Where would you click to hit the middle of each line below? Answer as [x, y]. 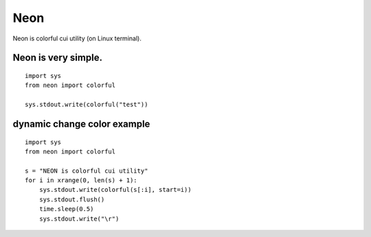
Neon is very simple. [58, 58]
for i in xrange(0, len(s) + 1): [81, 180]
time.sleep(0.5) [66, 209]
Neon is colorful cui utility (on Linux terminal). [77, 38]
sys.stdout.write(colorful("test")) [87, 105]
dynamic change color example [81, 124]
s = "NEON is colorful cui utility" [87, 171]
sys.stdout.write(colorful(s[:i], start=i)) [115, 190]
